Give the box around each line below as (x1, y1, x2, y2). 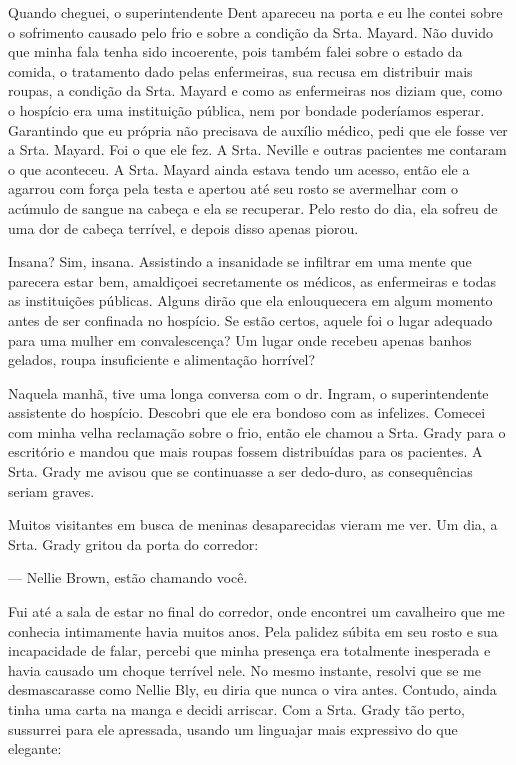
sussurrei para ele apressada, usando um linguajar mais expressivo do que (8, 718, 458, 739)
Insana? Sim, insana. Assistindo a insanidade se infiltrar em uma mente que (8, 251, 472, 272)
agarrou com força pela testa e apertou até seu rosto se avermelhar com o (8, 178, 459, 199)
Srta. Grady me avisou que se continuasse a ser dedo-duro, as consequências (8, 461, 473, 482)
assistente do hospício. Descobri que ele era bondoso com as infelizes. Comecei (8, 402, 486, 423)
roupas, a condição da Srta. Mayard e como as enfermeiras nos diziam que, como (8, 80, 503, 101)
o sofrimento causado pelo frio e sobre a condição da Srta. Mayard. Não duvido (8, 21, 493, 42)
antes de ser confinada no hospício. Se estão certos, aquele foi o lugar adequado (8, 309, 493, 330)
